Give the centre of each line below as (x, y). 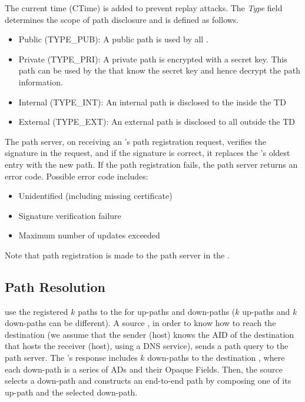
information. (41, 82)
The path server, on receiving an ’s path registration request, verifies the (135, 141)
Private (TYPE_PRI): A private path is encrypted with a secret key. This (153, 59)
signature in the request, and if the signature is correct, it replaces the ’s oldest (147, 153)
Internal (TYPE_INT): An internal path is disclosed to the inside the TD (152, 102)
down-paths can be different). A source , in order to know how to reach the (140, 323)
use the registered (37, 311)
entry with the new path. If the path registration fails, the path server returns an (151, 164)
